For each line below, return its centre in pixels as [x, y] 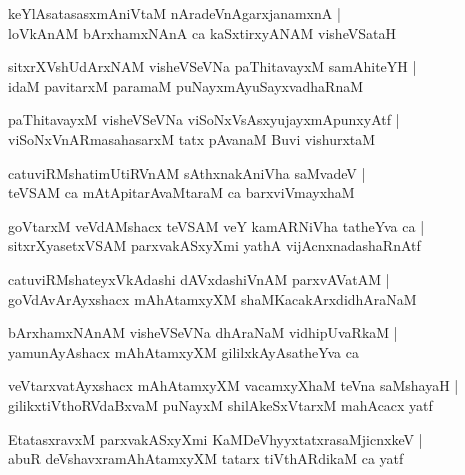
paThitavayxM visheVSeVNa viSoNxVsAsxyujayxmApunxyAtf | [204, 119]
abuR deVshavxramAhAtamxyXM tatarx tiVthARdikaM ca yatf [206, 458]
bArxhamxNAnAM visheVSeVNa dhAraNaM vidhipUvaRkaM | [203, 332]
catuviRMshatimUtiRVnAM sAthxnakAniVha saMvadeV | [187, 172]
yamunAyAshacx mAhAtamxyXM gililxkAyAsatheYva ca [183, 351]
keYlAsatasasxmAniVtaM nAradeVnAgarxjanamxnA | [174, 13]
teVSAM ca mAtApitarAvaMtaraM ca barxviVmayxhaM [181, 192]
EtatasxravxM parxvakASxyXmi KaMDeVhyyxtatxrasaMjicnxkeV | [215, 438]
